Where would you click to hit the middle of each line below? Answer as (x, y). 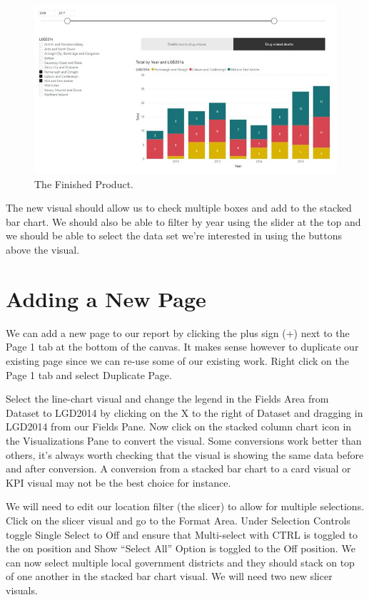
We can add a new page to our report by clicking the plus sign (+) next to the (178, 332)
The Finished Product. (84, 183)
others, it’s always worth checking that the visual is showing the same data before (185, 454)
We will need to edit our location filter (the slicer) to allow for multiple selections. (185, 506)
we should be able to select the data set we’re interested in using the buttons (174, 236)
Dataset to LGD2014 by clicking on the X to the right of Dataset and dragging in (184, 412)
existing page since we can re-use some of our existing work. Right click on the (177, 360)
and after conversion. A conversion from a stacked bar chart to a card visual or (178, 469)
